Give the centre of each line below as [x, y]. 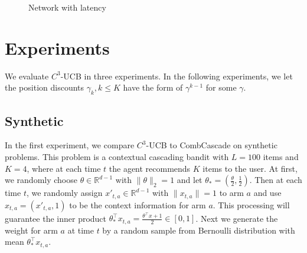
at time [81, 230]
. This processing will [251, 204]
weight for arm [31, 230]
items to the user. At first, [250, 168]
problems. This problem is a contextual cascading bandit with [117, 156]
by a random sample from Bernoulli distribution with [199, 230]
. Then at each [276, 180]
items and [281, 156]
